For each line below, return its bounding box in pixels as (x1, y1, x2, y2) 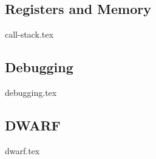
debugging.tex (5, 86, 57, 98)
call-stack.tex (5, 28, 53, 41)
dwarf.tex (5, 144, 40, 157)
